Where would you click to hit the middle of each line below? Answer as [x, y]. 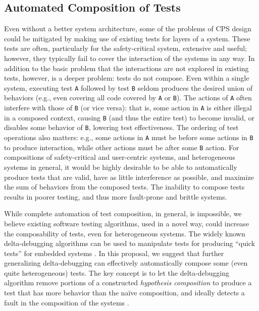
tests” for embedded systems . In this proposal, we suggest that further [114, 253]
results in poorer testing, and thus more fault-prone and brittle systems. [116, 196]
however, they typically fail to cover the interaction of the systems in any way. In [129, 58]
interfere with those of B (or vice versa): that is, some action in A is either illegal [128, 108]
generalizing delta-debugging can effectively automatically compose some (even [126, 263]
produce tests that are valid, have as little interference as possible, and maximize [129, 177]
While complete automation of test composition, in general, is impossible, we [123, 213]
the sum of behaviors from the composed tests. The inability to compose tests [124, 187]
